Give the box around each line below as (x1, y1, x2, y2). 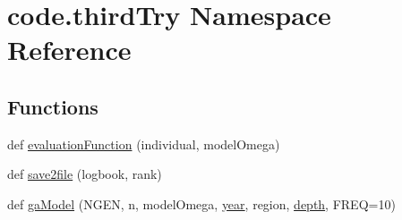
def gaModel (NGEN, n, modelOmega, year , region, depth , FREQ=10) (7, 194, 396, 213)
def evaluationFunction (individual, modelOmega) (7, 134, 280, 153)
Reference (7, 31, 132, 68)
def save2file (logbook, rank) (7, 165, 162, 183)
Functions (7, 92, 98, 120)
